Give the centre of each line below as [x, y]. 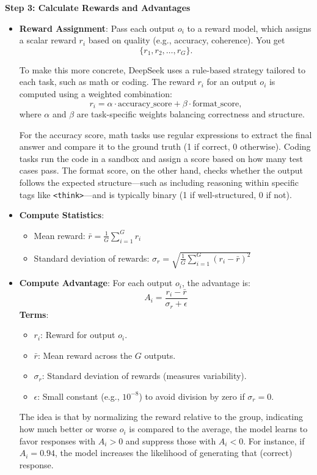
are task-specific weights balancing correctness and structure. [191, 114]
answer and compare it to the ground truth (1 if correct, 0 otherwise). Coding [165, 146]
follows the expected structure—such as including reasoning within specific [159, 182]
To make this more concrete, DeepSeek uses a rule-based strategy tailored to [162, 69]
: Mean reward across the [85, 355]
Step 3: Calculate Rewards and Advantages [98, 7]
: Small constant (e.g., [78, 396]
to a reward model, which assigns [249, 28]
